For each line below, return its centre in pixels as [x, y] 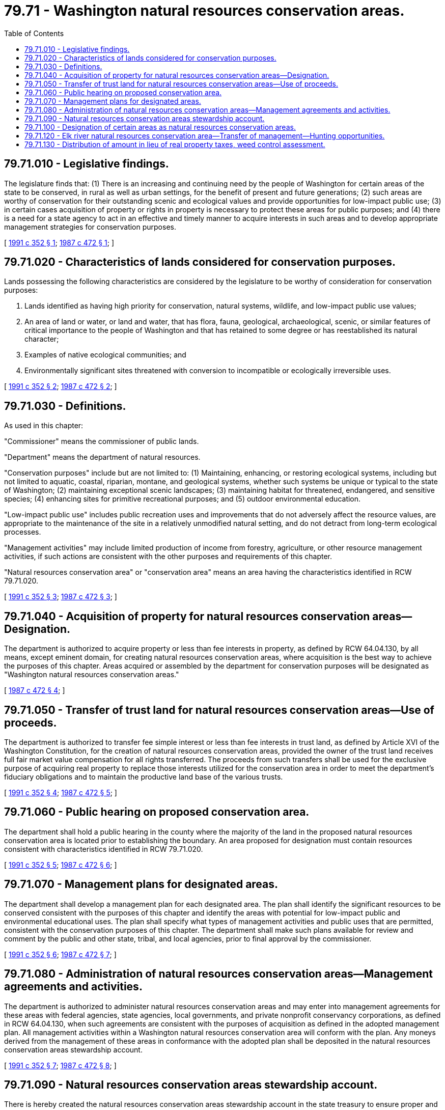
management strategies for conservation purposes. [90, 227]
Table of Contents [34, 33]
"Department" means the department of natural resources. [102, 457]
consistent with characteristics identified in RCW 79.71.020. [104, 849]
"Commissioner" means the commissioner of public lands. [102, 441]
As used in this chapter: [44, 426]
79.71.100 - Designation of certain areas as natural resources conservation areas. [160, 127]
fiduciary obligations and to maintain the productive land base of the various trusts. [144, 776]
